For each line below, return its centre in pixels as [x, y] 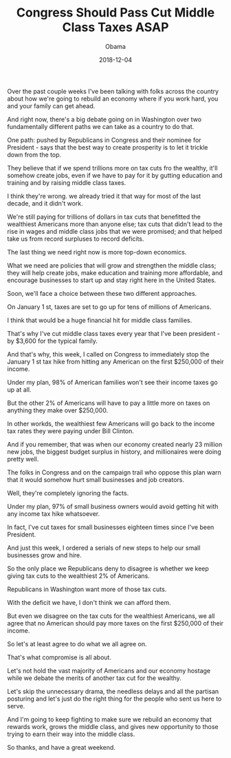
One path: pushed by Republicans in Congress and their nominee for [104, 140]
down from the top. [34, 154]
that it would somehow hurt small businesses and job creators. [96, 479]
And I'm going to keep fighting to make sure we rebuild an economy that [109, 719]
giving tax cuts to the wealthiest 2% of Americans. [78, 576]
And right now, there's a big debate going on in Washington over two [104, 119]
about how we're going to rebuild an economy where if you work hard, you [113, 99]
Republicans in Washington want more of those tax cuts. [87, 589]
